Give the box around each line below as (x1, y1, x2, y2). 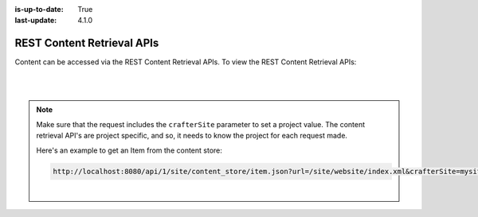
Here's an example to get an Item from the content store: (36, 145, 223, 155)
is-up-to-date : (14, 5, 64, 14)
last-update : (14, 16, 57, 25)
